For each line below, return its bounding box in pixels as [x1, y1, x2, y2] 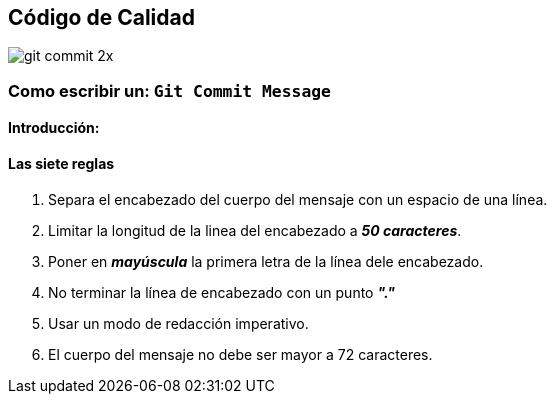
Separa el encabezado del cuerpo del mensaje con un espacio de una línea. [48, 190, 548, 208]
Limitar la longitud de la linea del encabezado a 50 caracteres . [48, 221, 462, 239]
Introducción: [8, 119, 100, 137]
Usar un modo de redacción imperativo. [48, 314, 309, 332]
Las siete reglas [8, 155, 115, 173]
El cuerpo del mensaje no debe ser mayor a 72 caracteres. [48, 345, 433, 363]
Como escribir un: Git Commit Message [8, 80, 331, 101]
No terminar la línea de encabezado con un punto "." [48, 283, 395, 301]
